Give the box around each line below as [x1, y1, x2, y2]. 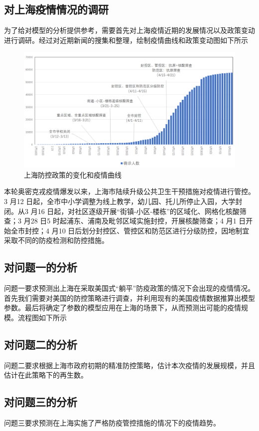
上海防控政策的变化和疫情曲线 [24, 169, 122, 180]
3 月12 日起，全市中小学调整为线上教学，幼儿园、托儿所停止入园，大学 [4, 196, 236, 207]
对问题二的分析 [4, 336, 77, 352]
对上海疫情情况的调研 [4, 1, 109, 17]
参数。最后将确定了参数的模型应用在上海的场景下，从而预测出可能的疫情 [4, 302, 241, 313]
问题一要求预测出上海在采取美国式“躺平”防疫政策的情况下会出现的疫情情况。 [4, 283, 255, 293]
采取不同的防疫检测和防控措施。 [4, 235, 109, 245]
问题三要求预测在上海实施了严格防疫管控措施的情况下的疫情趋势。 [4, 418, 220, 428]
